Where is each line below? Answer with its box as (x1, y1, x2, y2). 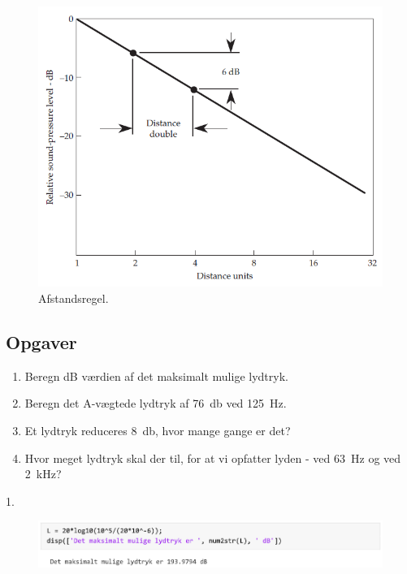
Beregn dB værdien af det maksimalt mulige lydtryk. (24, 367, 288, 384)
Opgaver (6, 330, 77, 355)
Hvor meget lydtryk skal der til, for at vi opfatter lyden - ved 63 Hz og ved (24, 449, 401, 466)
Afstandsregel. (38, 290, 109, 307)
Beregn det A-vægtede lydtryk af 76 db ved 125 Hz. (24, 395, 287, 412)
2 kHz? (24, 465, 62, 482)
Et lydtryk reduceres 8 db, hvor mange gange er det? (24, 422, 291, 439)
